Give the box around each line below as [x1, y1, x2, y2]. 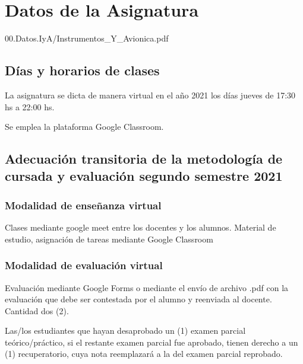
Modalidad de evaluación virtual [5, 258, 163, 273]
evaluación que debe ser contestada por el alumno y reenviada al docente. [5, 293, 272, 305]
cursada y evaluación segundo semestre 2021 [5, 167, 283, 185]
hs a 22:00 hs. [5, 100, 55, 113]
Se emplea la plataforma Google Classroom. [5, 120, 164, 133]
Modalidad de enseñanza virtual [5, 197, 162, 212]
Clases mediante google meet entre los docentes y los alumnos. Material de [5, 221, 276, 234]
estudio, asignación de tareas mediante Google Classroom [5, 232, 213, 245]
